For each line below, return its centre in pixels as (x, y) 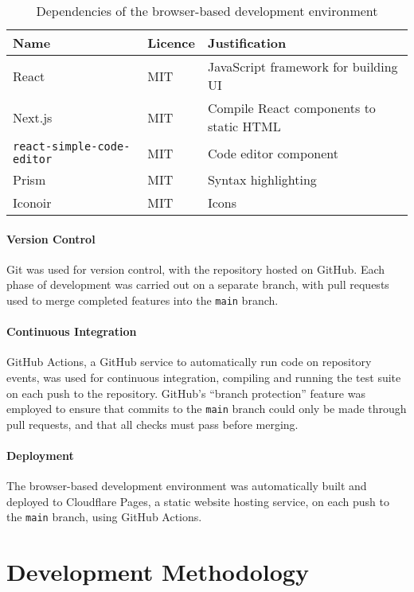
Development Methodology (158, 572)
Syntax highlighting (262, 179)
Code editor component (273, 153)
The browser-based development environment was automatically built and (187, 486)
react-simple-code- (72, 146)
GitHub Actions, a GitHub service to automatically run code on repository (189, 362)
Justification (247, 43)
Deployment (40, 456)
